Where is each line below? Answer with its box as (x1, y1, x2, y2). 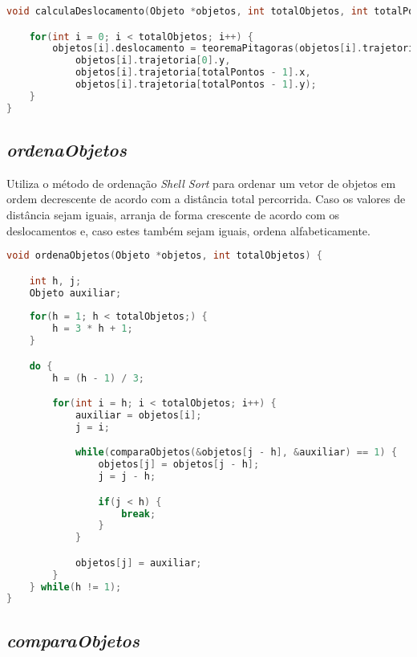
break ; (121, 508, 156, 520)
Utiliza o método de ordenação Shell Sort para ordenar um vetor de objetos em (6, 174, 396, 191)
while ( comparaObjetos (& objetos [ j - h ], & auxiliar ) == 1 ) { (75, 447, 398, 459)
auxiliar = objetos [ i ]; (75, 409, 202, 421)
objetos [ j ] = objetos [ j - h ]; (98, 459, 260, 471)
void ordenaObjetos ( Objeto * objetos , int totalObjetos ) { (6, 250, 322, 262)
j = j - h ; (98, 471, 156, 483)
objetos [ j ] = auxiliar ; (75, 557, 202, 569)
